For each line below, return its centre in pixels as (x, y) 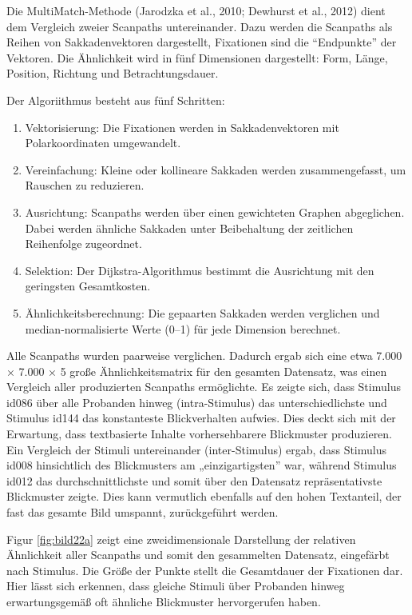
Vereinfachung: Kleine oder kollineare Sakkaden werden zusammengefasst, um (216, 169)
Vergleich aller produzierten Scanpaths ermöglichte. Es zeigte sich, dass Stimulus (204, 387)
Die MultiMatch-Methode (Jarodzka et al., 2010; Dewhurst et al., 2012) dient (196, 10)
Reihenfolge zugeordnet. (83, 244)
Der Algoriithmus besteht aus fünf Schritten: (116, 100)
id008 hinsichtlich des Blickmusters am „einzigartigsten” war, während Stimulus (202, 465)
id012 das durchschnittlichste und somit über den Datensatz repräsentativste (194, 480)
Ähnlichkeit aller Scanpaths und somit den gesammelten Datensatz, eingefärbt (198, 555)
